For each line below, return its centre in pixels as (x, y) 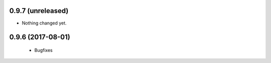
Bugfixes (43, 50)
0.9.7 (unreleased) (39, 11)
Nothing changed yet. (44, 23)
